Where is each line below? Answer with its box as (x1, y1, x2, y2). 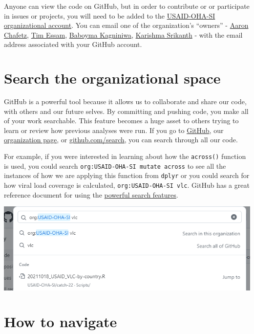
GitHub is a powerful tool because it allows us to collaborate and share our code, (4, 96, 247, 107)
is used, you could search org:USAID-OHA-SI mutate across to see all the (4, 160, 226, 171)
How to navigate (4, 311, 117, 331)
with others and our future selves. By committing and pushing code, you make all (4, 106, 249, 116)
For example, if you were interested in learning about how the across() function (4, 151, 246, 161)
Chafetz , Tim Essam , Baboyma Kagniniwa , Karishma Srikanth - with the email (4, 29, 243, 40)
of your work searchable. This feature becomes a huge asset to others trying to (4, 115, 239, 126)
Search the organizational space (4, 68, 221, 88)
